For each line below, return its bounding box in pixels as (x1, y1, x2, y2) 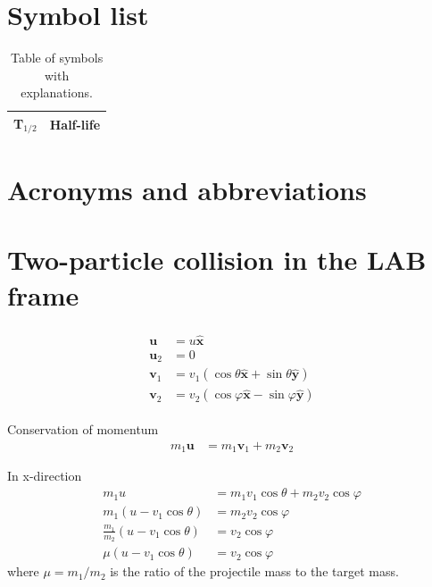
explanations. (21, 83, 93, 102)
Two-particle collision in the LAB (7, 241, 427, 278)
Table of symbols (10, 48, 104, 67)
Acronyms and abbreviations (7, 172, 367, 208)
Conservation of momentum (7, 420, 159, 439)
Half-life (49, 114, 101, 133)
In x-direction (7, 466, 82, 485)
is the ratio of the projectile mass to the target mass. (110, 562, 399, 581)
